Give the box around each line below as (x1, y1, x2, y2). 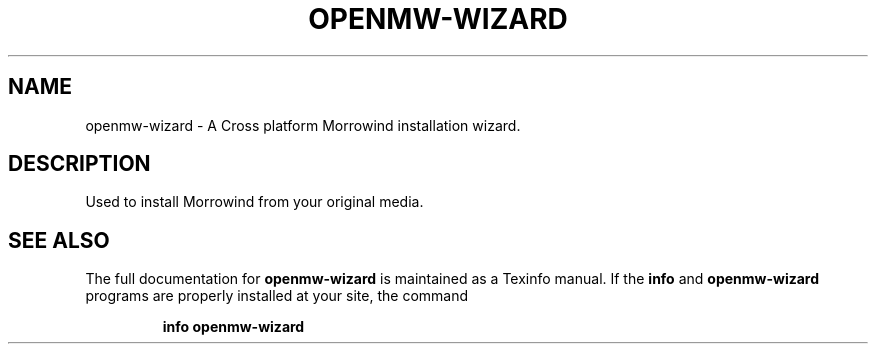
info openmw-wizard (162, 318, 305, 336)
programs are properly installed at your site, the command (85, 287, 469, 305)
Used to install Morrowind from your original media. (85, 193, 424, 211)
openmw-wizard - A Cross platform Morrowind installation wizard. (85, 116, 521, 134)
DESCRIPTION (8, 151, 151, 177)
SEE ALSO (8, 227, 110, 253)
